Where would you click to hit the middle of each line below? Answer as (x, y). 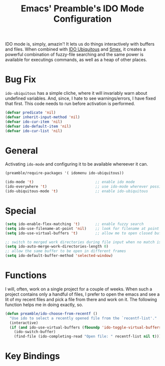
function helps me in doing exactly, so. (44, 305)
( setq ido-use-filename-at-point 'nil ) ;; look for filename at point (82, 228)
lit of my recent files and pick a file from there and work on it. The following (81, 299)
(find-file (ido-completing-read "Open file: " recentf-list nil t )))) (89, 337)
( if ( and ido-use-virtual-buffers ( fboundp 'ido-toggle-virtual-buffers (85, 327)
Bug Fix (21, 80)
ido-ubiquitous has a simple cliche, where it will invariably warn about (76, 93)
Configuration (82, 19)
